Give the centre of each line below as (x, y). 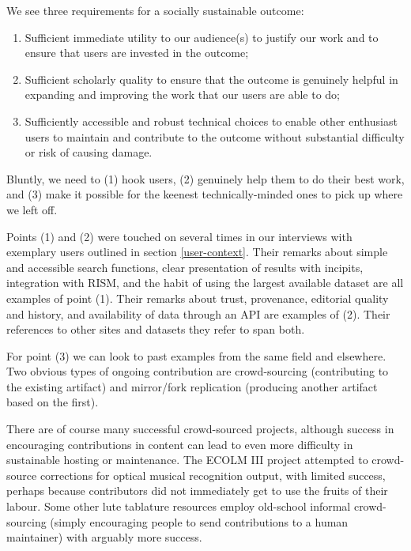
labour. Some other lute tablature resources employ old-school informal (179, 506)
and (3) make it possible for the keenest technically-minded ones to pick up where (205, 194)
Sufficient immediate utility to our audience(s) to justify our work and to (202, 37)
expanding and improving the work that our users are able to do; (183, 94)
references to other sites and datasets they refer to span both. (156, 329)
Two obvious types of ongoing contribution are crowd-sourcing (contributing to (198, 371)
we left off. (32, 209)
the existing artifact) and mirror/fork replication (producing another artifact (192, 386)
